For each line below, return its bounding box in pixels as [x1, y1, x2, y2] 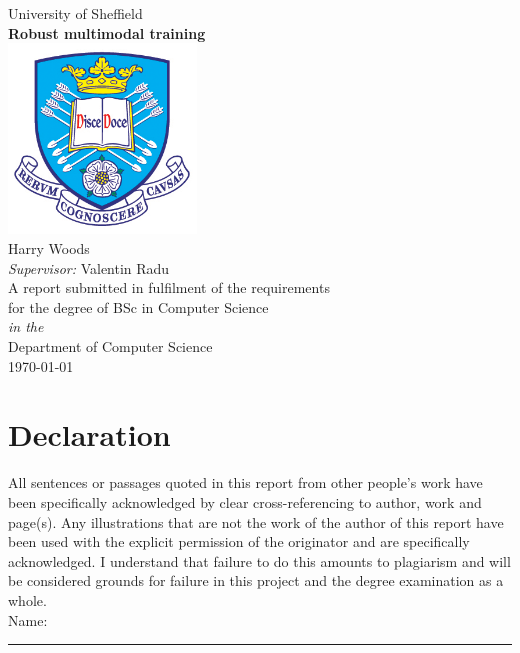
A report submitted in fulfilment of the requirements [8, 277, 330, 298]
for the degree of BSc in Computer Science [8, 296, 269, 317]
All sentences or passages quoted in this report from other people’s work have [8, 472, 483, 493]
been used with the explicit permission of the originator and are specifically [8, 531, 470, 552]
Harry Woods [8, 238, 90, 259]
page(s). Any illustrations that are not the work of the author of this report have [8, 511, 504, 532]
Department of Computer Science [8, 336, 213, 357]
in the [8, 316, 44, 337]
